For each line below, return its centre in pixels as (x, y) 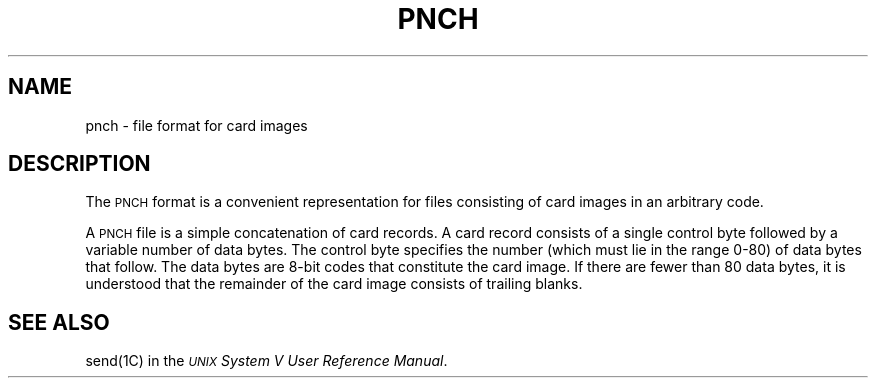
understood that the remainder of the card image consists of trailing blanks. (334, 284)
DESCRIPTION (79, 164)
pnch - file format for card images (196, 125)
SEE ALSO (59, 322)
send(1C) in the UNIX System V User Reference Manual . (266, 361)
